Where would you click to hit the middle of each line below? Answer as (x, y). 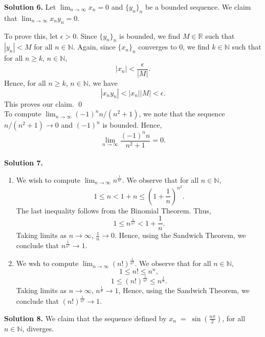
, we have (103, 83)
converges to (158, 47)
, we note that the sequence (182, 114)
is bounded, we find (150, 35)
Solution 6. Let (30, 7)
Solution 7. (24, 163)
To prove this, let (31, 35)
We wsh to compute (47, 263)
